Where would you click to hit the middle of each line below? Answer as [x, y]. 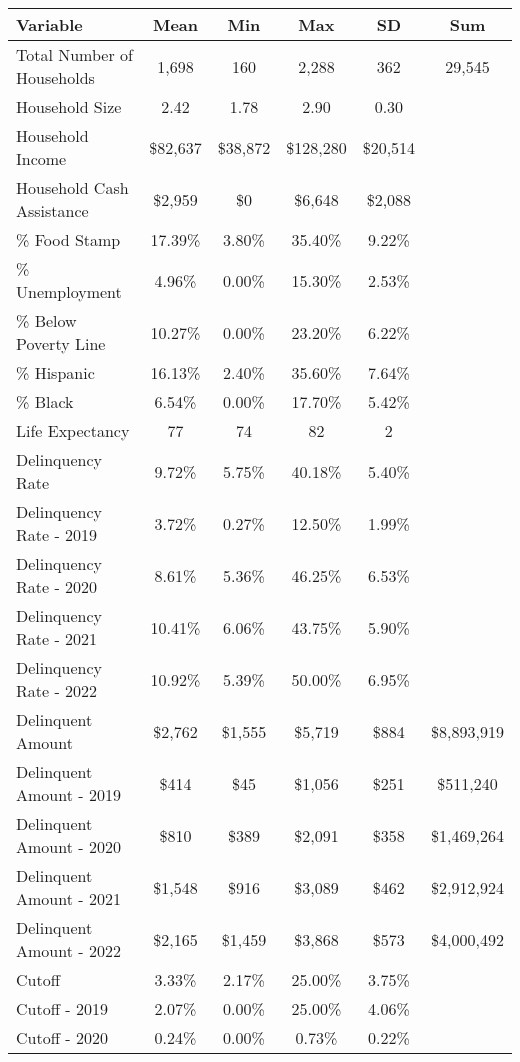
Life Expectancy [73, 430]
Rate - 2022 [57, 690]
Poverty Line [61, 343]
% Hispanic [55, 372]
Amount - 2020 [68, 846]
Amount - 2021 [68, 898]
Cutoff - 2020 [62, 1037]
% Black [45, 401]
